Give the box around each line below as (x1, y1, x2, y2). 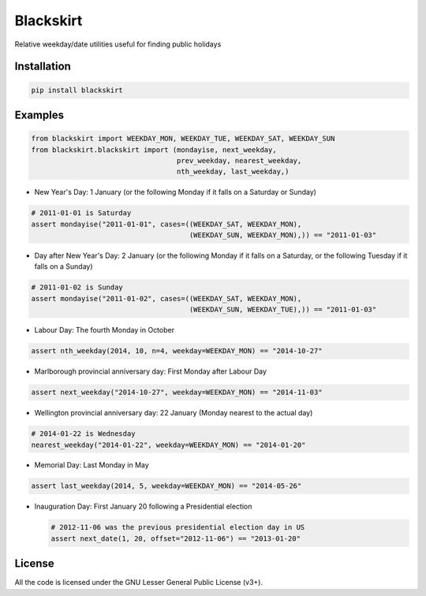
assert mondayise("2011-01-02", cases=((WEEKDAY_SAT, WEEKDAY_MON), (31, 294, 302, 303)
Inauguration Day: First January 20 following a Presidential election (34, 501, 252, 512)
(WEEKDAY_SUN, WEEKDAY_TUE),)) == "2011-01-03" (189, 305, 377, 315)
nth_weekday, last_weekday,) (176, 167, 290, 177)
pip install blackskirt (31, 85, 124, 95)
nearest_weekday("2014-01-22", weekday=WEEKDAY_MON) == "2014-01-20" (31, 440, 306, 449)
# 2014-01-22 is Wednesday (31, 430, 136, 438)
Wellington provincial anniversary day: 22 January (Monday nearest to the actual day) (34, 408, 313, 418)
